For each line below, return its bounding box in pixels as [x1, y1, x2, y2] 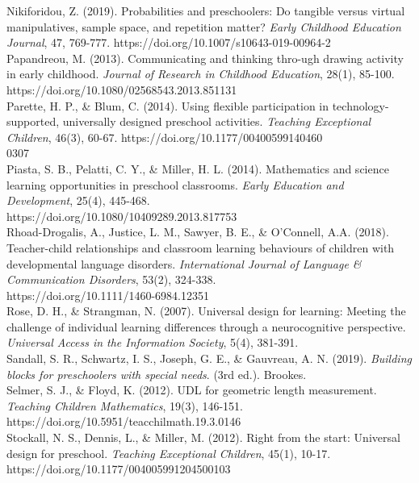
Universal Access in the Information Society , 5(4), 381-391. [6, 334, 299, 351]
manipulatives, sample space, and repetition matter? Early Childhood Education [6, 18, 401, 35]
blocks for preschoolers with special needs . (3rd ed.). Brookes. [6, 365, 307, 382]
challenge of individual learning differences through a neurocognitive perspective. [6, 318, 406, 335]
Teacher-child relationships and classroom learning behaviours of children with [6, 239, 395, 256]
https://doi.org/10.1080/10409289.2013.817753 [6, 207, 237, 224]
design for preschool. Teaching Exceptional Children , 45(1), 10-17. [6, 444, 331, 461]
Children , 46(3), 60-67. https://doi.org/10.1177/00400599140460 [6, 128, 323, 145]
